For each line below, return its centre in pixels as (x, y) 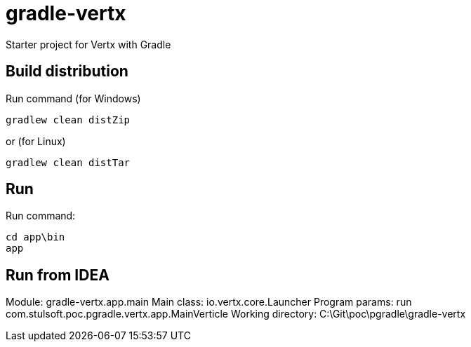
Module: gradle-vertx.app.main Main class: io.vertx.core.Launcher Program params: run (209, 302)
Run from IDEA (58, 275)
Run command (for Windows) (73, 98)
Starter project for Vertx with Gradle (88, 44)
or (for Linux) (36, 141)
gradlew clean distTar (68, 162)
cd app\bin (35, 237)
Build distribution (67, 72)
